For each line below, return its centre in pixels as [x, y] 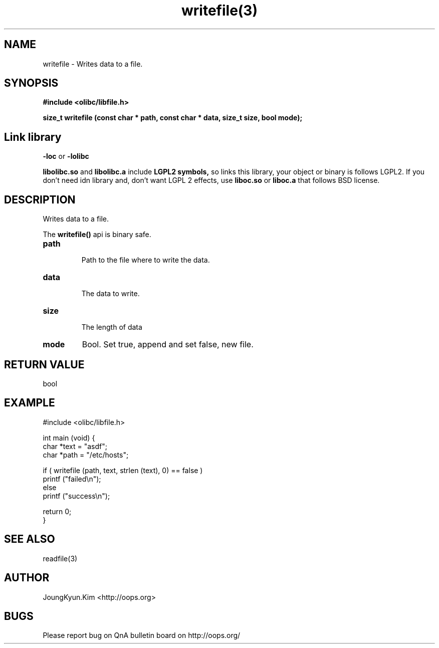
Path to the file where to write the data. [146, 260]
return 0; [57, 511]
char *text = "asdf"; [75, 446]
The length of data [112, 327]
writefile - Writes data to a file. [93, 64]
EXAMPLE [30, 403]
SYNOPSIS [31, 83]
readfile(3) [60, 558]
